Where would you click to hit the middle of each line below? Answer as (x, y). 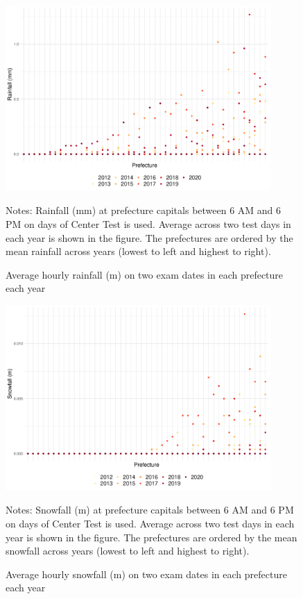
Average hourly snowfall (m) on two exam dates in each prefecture (146, 574)
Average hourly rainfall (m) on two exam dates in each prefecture (145, 274)
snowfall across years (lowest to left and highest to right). (128, 551)
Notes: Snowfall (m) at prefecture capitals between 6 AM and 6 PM (150, 510)
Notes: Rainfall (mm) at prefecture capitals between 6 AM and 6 (144, 210)
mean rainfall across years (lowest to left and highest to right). (138, 251)
